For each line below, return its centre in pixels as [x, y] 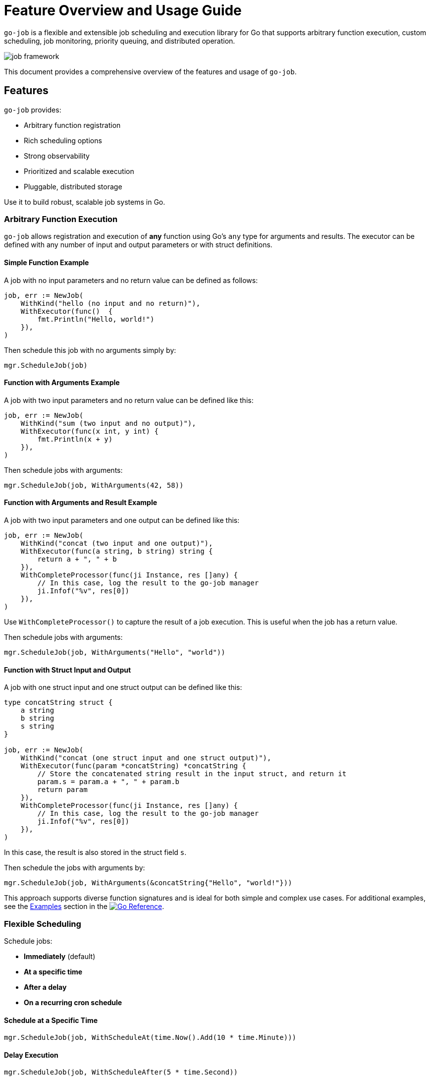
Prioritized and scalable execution [79, 171]
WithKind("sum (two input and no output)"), [108, 423]
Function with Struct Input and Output [68, 670]
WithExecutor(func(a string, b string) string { [117, 551]
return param [62, 790]
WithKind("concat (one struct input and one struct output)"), [146, 758]
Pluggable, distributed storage [73, 186]
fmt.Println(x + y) [75, 439]
